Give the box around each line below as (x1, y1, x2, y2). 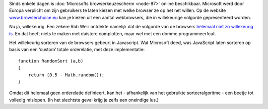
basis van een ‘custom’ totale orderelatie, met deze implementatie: (9, 47, 145, 53)
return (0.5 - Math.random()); (28, 72, 105, 78)
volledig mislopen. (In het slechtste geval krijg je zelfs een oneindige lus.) (9, 97, 159, 103)
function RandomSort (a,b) (18, 58, 84, 64)
